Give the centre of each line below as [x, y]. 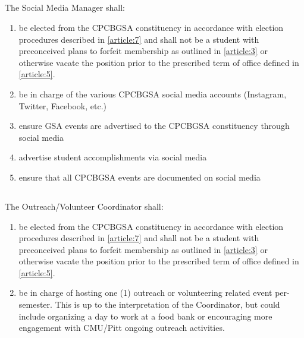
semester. [35, 304]
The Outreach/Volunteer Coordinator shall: [84, 206]
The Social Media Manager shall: [65, 7]
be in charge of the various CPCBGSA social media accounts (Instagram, [153, 94]
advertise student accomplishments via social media [113, 157]
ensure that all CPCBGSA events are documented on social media [140, 177]
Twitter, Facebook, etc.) [63, 105]
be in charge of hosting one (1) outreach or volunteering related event [145, 293]
